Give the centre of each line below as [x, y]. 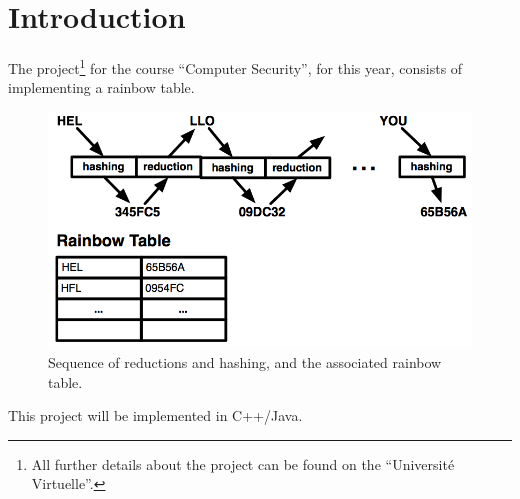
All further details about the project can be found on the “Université [243, 463]
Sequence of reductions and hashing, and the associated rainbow [245, 361]
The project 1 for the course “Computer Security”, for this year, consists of [235, 66]
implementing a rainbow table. [101, 87]
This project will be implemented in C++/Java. [155, 415]
